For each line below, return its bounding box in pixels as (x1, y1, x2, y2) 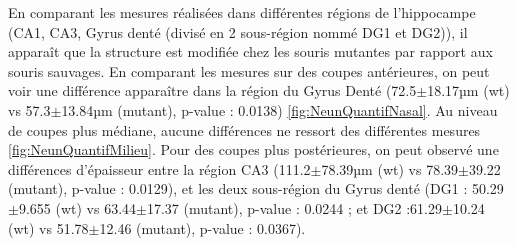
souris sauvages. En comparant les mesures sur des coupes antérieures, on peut (8, 60, 490, 81)
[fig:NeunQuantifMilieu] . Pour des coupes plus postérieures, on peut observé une (8, 139, 499, 160)
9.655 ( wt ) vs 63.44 (18, 197, 137, 218)
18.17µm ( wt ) (427, 80, 510, 101)
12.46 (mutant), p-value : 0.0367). (99, 217, 306, 238)
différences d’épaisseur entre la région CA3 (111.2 (8, 158, 311, 179)
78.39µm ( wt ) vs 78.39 (321, 158, 459, 179)
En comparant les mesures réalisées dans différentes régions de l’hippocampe (8, 2, 476, 22)
